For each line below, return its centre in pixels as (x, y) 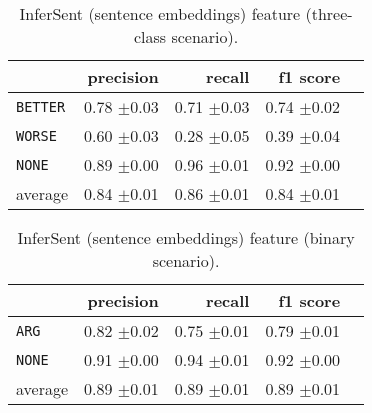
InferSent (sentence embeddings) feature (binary (186, 237)
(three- (329, 13)
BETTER (41, 106)
